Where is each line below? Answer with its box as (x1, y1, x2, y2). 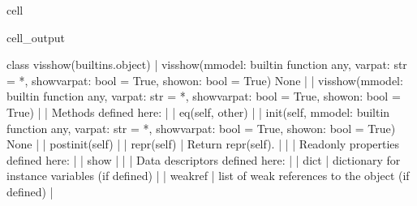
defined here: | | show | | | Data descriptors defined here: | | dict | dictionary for (6, 151, 401, 168)
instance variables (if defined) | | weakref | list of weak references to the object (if (6, 167, 410, 184)
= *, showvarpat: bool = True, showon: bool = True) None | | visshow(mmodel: (6, 71, 403, 88)
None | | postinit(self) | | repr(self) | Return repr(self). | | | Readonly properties (6, 135, 400, 152)
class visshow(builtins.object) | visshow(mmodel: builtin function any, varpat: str (6, 56, 407, 73)
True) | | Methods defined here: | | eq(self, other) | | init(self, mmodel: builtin (6, 103, 390, 120)
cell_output (6, 28, 65, 45)
